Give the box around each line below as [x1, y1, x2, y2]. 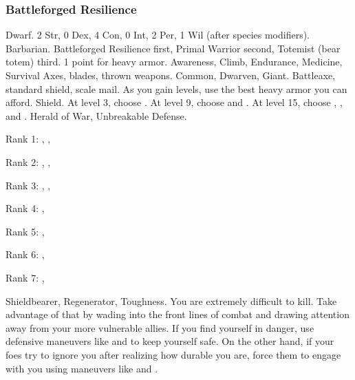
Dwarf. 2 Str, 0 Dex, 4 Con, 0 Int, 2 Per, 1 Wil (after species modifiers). [6, 28, 310, 42]
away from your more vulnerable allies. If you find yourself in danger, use [6, 320, 314, 335]
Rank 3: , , [6, 178, 51, 192]
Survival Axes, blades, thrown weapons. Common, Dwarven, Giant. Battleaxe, [6, 68, 336, 82]
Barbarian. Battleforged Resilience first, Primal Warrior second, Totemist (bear [6, 41, 341, 55]
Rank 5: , [6, 224, 45, 238]
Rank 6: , [6, 247, 45, 262]
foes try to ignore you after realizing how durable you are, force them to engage [6, 347, 341, 361]
